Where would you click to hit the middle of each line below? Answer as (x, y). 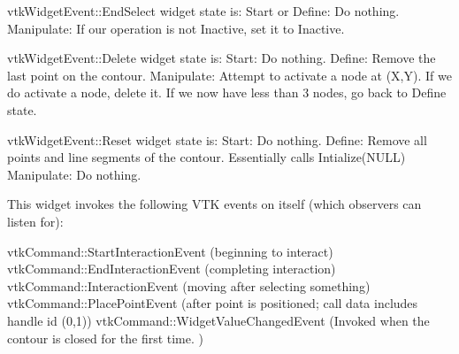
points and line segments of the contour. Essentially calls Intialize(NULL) (207, 157)
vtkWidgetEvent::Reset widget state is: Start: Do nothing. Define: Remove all (217, 139)
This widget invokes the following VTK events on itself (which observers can (214, 204)
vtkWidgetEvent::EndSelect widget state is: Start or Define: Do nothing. (203, 11)
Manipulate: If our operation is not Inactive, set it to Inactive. (176, 28)
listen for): (35, 221)
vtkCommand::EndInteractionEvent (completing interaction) (172, 269)
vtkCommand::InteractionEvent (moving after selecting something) (189, 285)
